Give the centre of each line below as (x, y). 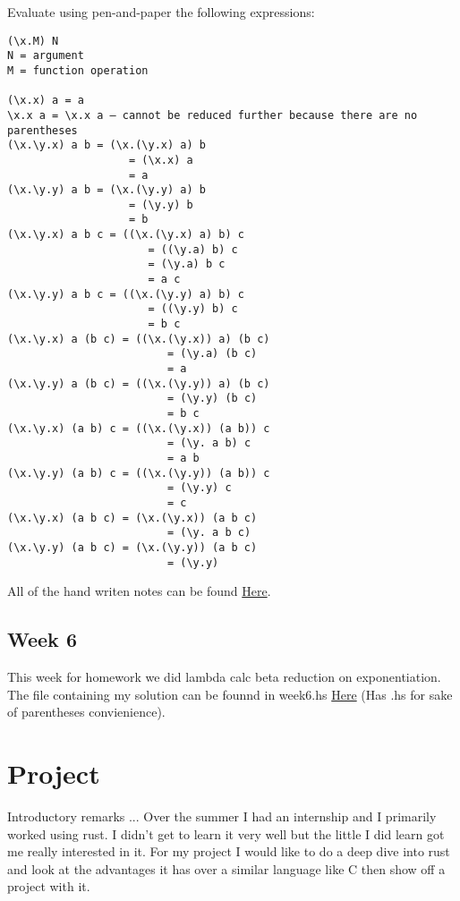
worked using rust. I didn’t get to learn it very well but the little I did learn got (226, 833)
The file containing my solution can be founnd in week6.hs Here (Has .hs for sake (230, 694)
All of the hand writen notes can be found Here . (139, 591)
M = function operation (78, 70)
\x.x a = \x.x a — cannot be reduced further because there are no (213, 115)
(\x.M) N (33, 41)
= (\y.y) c (199, 488)
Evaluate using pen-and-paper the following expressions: (161, 12)
